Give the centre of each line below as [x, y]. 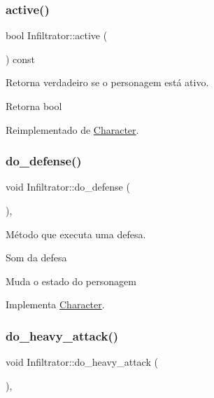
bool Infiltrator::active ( [57, 35]
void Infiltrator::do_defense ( [68, 187]
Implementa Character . [55, 304]
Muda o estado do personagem [71, 281]
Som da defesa [36, 258]
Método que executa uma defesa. [76, 234]
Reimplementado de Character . [72, 129]
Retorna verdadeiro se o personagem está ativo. [107, 82]
